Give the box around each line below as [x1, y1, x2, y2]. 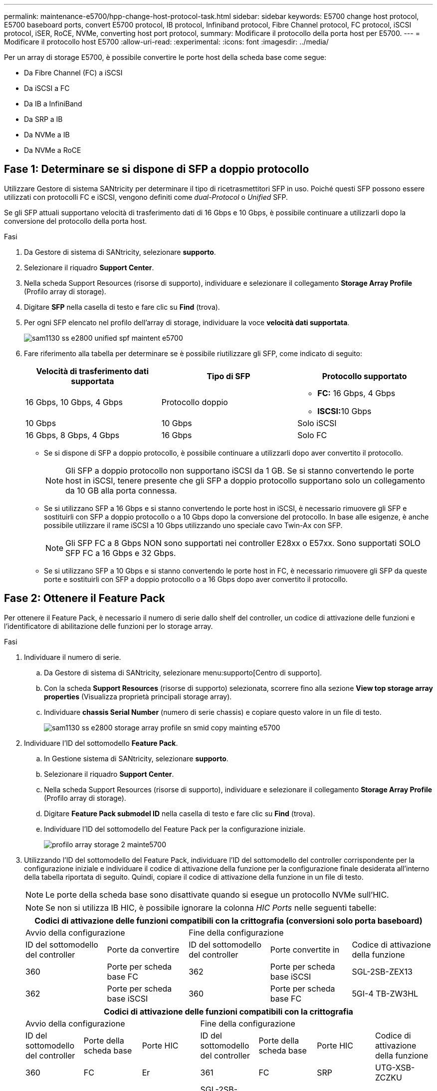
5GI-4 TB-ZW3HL [352, 988, 419, 999]
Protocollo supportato [322, 371, 407, 381]
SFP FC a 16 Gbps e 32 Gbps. [65, 547, 176, 558]
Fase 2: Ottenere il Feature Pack [4, 592, 165, 605]
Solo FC [297, 430, 327, 440]
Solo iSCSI [297, 418, 337, 428]
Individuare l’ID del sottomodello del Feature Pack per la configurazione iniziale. [44, 824, 305, 833]
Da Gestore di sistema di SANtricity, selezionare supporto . [24, 247, 216, 256]
